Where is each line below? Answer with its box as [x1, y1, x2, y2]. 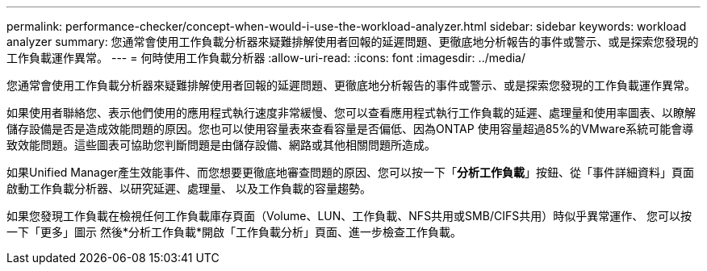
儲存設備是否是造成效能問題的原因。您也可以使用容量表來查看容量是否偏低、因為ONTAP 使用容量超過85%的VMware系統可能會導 [6, 122, 694, 135]
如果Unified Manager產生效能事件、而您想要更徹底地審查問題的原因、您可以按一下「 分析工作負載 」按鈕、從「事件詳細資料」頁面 [6, 165, 694, 179]
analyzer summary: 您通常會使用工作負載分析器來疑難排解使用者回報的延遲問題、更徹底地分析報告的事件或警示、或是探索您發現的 [6, 35, 699, 48]
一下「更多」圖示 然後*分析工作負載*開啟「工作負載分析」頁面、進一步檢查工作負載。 [6, 225, 462, 239]
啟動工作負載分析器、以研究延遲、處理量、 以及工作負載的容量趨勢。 [6, 181, 371, 195]
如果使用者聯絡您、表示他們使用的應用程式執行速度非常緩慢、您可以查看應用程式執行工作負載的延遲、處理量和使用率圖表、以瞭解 [6, 106, 696, 119]
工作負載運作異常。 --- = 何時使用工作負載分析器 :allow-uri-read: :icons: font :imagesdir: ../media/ [6, 51, 526, 65]
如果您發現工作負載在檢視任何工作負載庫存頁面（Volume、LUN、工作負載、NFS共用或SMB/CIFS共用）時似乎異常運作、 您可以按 [6, 209, 692, 223]
